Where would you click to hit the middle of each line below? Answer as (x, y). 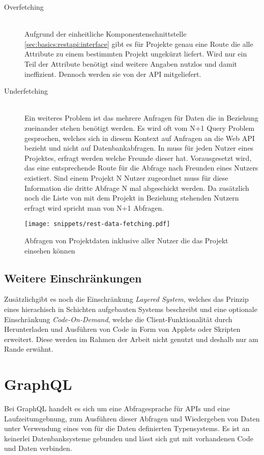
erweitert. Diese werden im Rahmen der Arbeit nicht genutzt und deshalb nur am (131, 339)
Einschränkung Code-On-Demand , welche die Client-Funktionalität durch (118, 319)
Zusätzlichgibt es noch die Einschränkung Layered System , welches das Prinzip (126, 299)
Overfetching (24, 7)
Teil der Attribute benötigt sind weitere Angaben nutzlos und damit (131, 63)
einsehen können (50, 250)
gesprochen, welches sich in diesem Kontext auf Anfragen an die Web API (140, 138)
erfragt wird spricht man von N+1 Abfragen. (94, 207)
